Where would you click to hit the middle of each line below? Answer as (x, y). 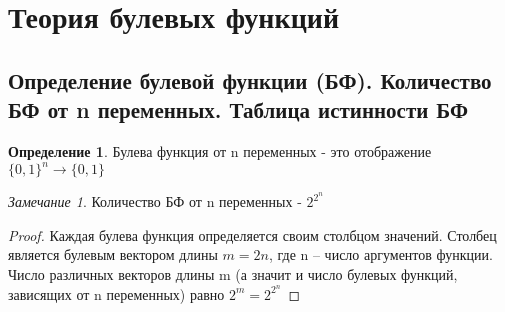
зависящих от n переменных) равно (116, 293)
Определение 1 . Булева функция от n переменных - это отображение (220, 150)
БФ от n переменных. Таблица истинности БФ (238, 109)
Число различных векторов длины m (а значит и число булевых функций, (233, 273)
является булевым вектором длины (113, 254)
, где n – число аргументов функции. (380, 254)
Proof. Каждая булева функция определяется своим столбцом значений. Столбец (252, 234)
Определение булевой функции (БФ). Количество (250, 79)
